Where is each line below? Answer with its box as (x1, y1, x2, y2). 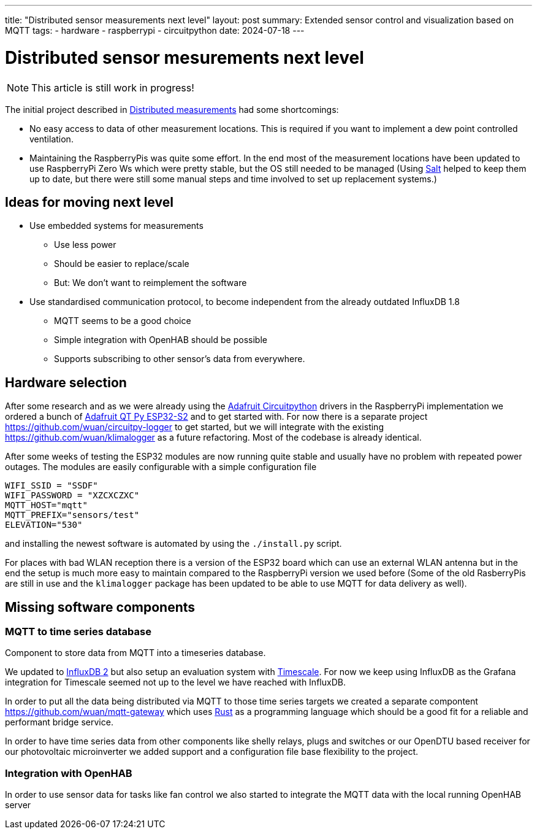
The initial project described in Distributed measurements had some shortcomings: (5, 104, 339, 115)
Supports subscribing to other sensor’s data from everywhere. (54, 353, 305, 365)
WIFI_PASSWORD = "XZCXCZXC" (5, 490, 140, 501)
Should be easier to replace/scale (54, 258, 189, 269)
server (5, 800, 31, 811)
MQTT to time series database (5, 625, 151, 638)
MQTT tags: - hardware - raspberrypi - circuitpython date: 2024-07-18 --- (5, 25, 305, 36)
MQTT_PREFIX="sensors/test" (5, 510, 140, 520)
